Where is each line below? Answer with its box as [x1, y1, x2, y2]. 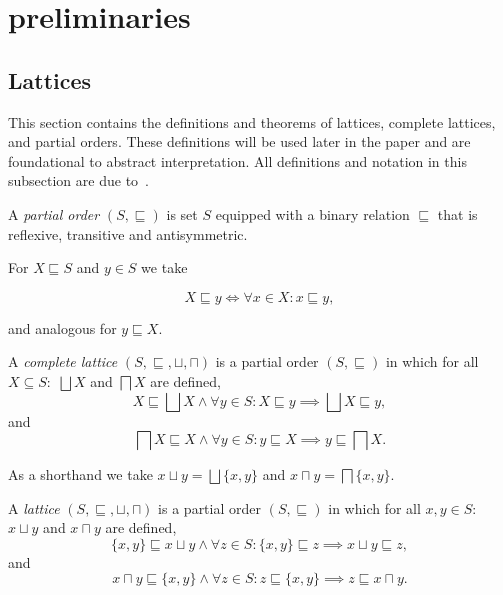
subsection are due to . [8, 170, 149, 191]
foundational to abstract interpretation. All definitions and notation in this [8, 150, 467, 171]
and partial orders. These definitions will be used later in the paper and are [8, 131, 471, 152]
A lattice [8, 497, 60, 518]
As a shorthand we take [8, 464, 153, 485]
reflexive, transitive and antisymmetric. [8, 223, 248, 244]
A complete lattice [8, 351, 118, 372]
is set [166, 203, 198, 224]
